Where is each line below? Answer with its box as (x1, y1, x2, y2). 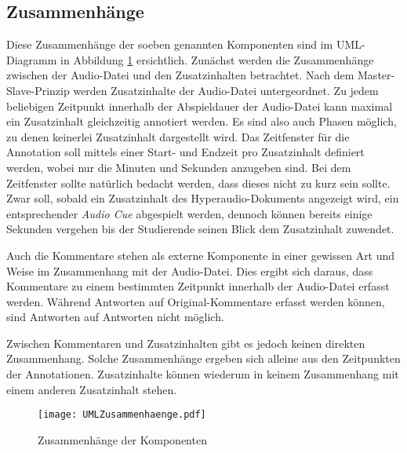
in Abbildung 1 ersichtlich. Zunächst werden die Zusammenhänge (60, 51, 374, 68)
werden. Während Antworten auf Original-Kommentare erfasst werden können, (6, 293, 385, 309)
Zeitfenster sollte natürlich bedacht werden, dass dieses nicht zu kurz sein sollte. (6, 174, 391, 191)
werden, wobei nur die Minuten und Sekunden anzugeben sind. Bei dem (6, 159, 351, 175)
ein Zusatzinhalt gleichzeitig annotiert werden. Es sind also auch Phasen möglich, (6, 113, 397, 130)
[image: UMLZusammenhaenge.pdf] (38, 409, 206, 421)
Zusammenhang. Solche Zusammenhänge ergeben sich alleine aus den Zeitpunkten (6, 350, 401, 367)
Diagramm (6, 51, 57, 68)
